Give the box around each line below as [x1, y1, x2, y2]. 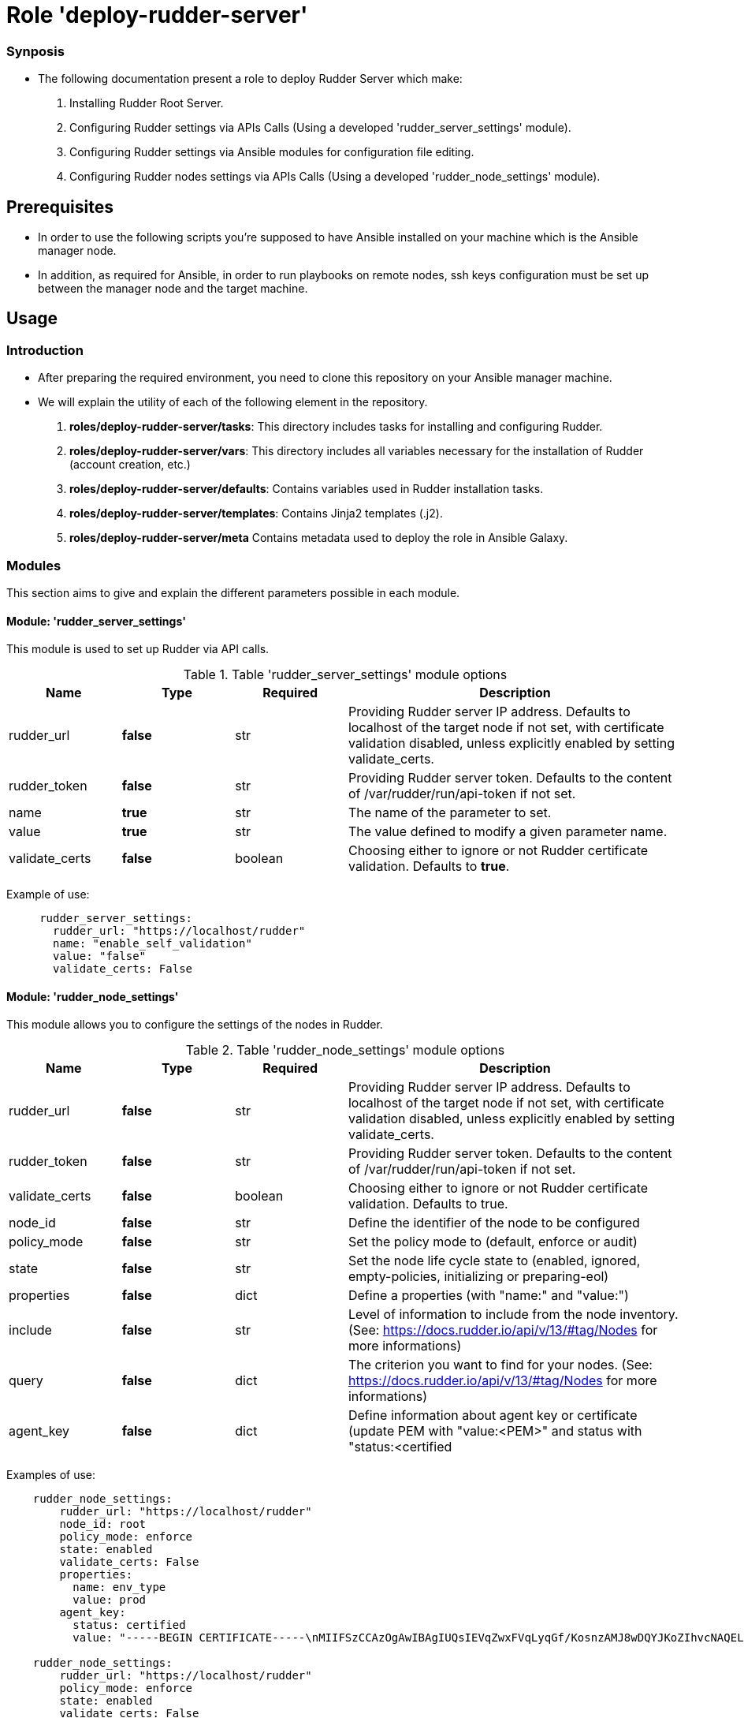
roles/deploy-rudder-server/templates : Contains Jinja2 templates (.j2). [69, 506, 443, 521]
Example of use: [6, 887, 90, 902]
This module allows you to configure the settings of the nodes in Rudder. [6, 1018, 383, 1032]
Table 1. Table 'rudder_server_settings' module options [183, 667, 508, 683]
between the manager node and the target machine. [38, 281, 308, 295]
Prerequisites [6, 196, 113, 217]
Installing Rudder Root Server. [69, 96, 224, 110]
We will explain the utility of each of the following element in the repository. [38, 395, 428, 409]
